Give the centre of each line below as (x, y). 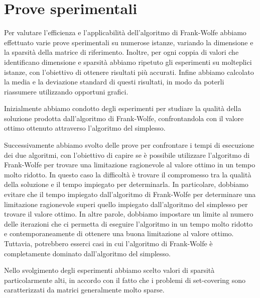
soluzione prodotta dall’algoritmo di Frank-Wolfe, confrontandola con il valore (124, 118)
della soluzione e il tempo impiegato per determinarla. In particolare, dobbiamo (126, 184)
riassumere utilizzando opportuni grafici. (66, 91)
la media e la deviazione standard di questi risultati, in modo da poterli (114, 82)
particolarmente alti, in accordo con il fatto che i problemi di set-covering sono (125, 280)
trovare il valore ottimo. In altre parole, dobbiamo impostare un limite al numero (129, 214)
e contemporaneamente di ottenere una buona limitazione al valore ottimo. (119, 233)
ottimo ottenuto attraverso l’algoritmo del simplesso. (85, 128)
